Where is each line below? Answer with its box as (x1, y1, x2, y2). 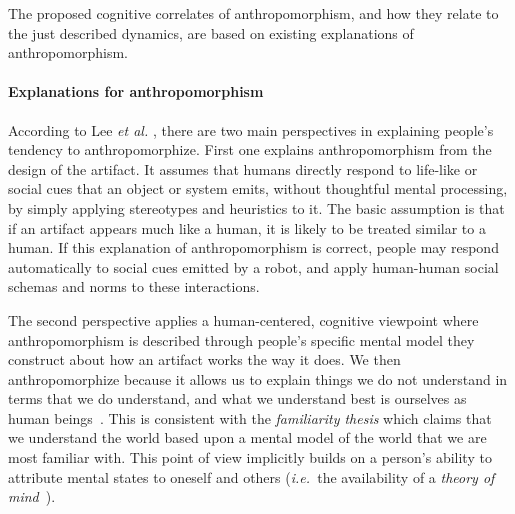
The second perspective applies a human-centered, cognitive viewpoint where (8, 309, 479, 330)
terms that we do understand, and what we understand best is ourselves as (8, 388, 467, 409)
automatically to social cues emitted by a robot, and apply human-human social (8, 256, 499, 277)
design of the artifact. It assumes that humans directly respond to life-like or (8, 158, 478, 179)
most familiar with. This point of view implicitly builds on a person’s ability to (8, 447, 492, 468)
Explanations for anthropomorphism (8, 81, 264, 102)
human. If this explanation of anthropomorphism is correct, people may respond (8, 237, 499, 258)
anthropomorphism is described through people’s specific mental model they (8, 329, 475, 350)
